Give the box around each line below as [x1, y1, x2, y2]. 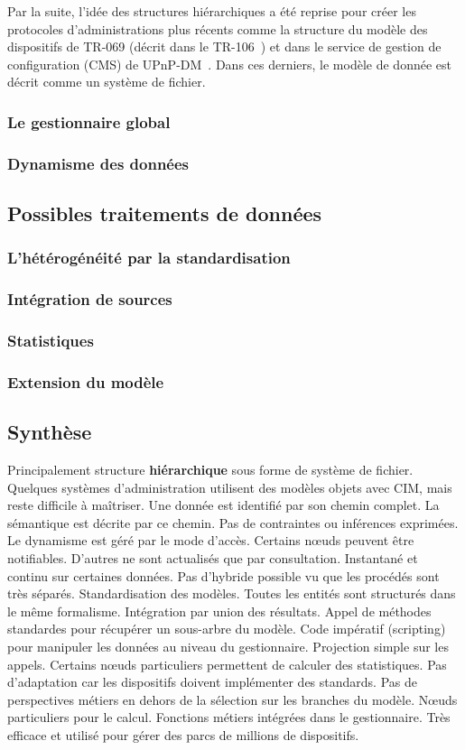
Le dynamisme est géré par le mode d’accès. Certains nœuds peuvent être [7, 531, 414, 550]
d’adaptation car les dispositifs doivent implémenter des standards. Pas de [7, 672, 418, 691]
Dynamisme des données [7, 152, 190, 174]
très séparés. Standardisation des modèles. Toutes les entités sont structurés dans [7, 584, 456, 603]
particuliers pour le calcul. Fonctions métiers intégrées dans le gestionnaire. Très [7, 708, 451, 727]
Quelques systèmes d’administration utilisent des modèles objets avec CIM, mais [7, 477, 452, 496]
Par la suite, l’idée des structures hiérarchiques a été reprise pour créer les [7, 2, 416, 20]
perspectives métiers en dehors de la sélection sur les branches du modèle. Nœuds [7, 690, 458, 708]
